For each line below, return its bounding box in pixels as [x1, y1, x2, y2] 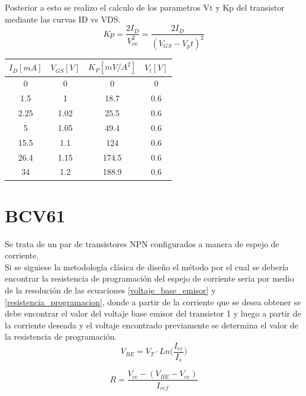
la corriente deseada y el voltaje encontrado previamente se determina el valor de [5, 318, 298, 331]
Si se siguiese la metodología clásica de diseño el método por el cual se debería [5, 260, 289, 273]
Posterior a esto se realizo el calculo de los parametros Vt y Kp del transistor [5, 1, 285, 13]
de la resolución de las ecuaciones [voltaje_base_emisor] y [5, 284, 216, 296]
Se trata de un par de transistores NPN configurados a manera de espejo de [5, 237, 279, 250]
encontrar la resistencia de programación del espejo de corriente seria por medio [5, 272, 294, 285]
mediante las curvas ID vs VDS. [5, 12, 121, 25]
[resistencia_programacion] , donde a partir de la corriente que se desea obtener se [5, 295, 301, 308]
